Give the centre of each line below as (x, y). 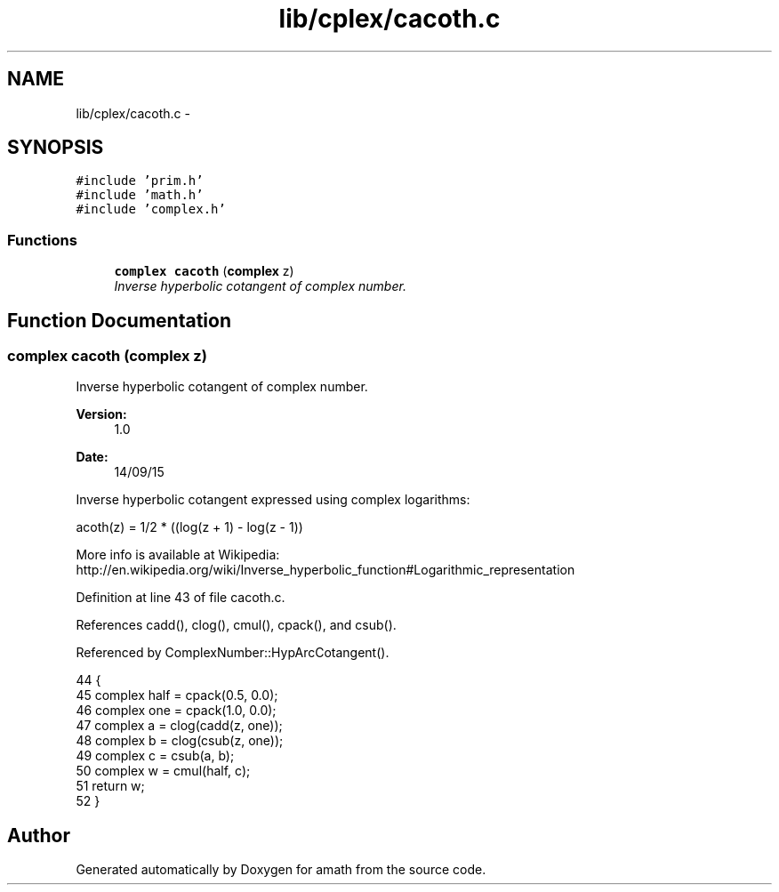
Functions (42, 240)
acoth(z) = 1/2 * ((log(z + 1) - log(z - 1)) (189, 527)
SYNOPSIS (56, 148)
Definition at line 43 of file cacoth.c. (181, 598)
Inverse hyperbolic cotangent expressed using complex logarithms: (273, 500)
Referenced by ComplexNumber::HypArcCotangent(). (233, 653)
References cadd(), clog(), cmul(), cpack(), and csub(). (236, 625)
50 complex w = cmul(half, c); (163, 771)
